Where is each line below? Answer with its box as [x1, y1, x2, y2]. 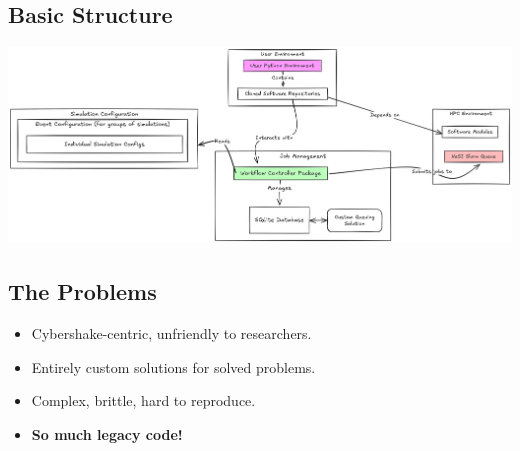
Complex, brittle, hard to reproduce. [31, 390, 256, 411]
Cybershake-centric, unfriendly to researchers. [31, 323, 312, 344]
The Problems [8, 276, 157, 307]
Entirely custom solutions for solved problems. [31, 356, 316, 377]
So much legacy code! [31, 423, 183, 444]
